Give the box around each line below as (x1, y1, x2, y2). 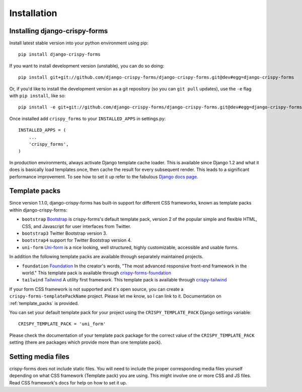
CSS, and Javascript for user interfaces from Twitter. (22, 223, 131, 229)
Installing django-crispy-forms (9, 27, 108, 35)
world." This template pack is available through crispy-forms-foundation (22, 269, 171, 276)
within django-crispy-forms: (9, 207, 67, 213)
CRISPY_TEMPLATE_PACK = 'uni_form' (18, 321, 106, 327)
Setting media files (9, 352, 70, 361)
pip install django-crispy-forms (18, 52, 101, 57)
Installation (9, 8, 57, 19)
